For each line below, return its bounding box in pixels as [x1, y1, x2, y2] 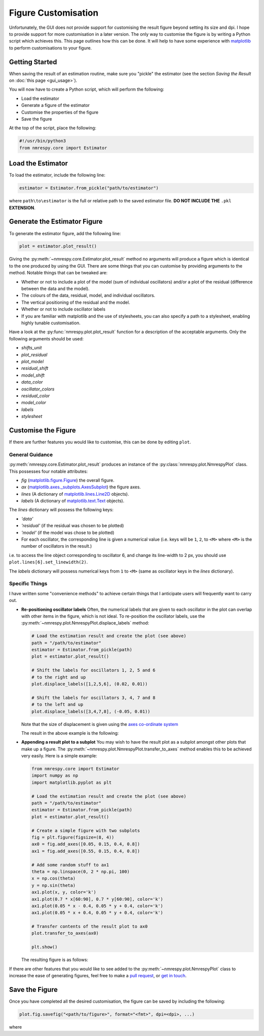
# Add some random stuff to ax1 [31, 862, 110, 867]
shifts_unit [21, 345, 42, 351]
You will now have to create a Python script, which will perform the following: [9, 86, 164, 93]
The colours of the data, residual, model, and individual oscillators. [21, 292, 155, 298]
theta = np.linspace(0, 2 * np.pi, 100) [31, 868, 130, 874]
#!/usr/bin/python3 [19, 138, 66, 144]
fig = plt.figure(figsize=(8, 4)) [31, 835, 114, 840]
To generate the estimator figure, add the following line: [9, 230, 121, 236]
